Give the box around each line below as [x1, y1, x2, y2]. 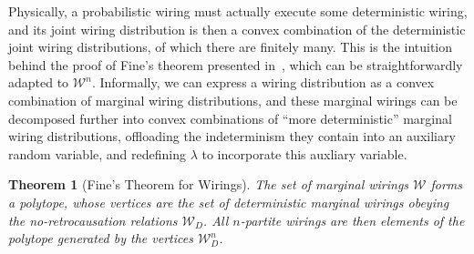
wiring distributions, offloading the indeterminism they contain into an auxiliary [8, 127, 456, 146]
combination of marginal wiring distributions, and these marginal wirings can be [8, 90, 458, 109]
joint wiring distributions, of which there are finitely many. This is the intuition [8, 37, 453, 56]
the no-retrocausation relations [8, 210, 178, 229]
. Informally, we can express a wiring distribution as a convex [91, 73, 435, 92]
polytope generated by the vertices [8, 229, 193, 248]
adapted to [8, 73, 69, 92]
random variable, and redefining [8, 144, 186, 163]
